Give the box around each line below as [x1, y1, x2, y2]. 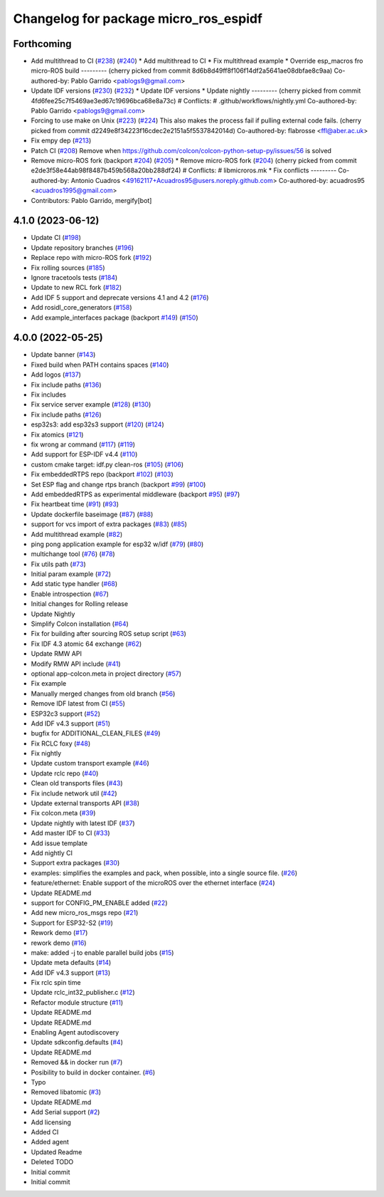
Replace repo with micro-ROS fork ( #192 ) [31, 253, 152, 262]
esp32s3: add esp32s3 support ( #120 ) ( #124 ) [31, 420, 165, 429]
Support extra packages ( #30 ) [31, 859, 120, 867]
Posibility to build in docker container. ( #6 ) [31, 1068, 156, 1077]
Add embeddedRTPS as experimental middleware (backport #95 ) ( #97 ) [31, 490, 240, 498]
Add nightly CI [31, 849, 73, 857]
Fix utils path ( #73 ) [31, 560, 87, 568]
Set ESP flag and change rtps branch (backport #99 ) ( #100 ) [31, 480, 206, 488]
